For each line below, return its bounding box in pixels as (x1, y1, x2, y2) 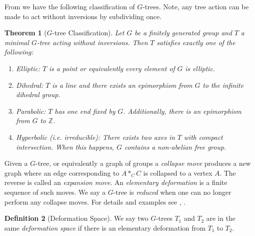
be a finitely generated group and (134, 27, 232, 38)
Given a (4, 158, 28, 168)
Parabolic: (16, 105, 46, 116)
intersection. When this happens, (16, 141, 114, 152)
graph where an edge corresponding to (4, 167, 119, 178)
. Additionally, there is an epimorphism (123, 105, 242, 116)
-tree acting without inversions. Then (37, 37, 148, 47)
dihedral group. (16, 89, 60, 100)
